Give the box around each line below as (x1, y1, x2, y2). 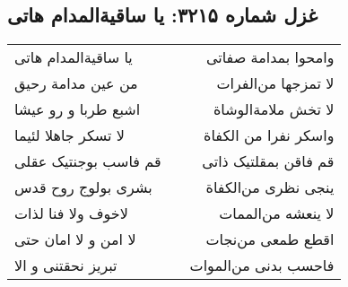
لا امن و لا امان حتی (14, 229, 136, 250)
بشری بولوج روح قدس (14, 177, 152, 198)
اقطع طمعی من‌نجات (205, 229, 335, 250)
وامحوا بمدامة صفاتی (205, 47, 335, 68)
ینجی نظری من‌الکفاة (205, 177, 335, 198)
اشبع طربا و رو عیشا (14, 99, 141, 120)
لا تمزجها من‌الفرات (216, 73, 335, 94)
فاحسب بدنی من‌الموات (189, 255, 335, 276)
